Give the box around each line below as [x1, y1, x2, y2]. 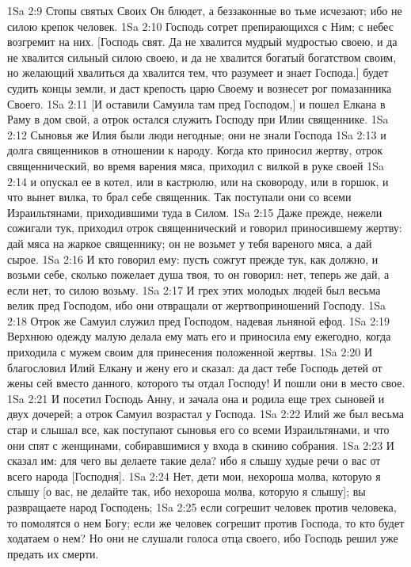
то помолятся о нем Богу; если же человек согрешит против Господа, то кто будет [7, 514, 405, 531]
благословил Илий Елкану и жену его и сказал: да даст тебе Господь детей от [7, 359, 382, 375]
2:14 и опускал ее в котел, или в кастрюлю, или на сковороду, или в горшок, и [7, 173, 389, 189]
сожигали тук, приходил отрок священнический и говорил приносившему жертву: [7, 219, 402, 236]
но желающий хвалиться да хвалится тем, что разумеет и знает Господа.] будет [7, 64, 389, 81]
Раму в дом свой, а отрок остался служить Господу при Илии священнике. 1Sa [7, 111, 389, 127]
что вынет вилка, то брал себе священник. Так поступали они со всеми [7, 188, 352, 205]
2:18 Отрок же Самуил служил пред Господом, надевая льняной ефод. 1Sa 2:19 [7, 312, 390, 329]
